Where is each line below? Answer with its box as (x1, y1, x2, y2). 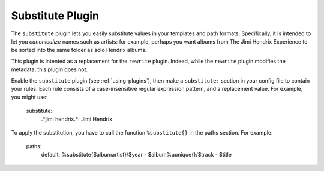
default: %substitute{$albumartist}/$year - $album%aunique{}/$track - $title (41, 151, 232, 158)
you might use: (11, 93, 48, 101)
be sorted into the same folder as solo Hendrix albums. (11, 47, 147, 54)
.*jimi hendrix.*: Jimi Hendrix (41, 115, 112, 123)
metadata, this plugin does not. (11, 66, 88, 73)
